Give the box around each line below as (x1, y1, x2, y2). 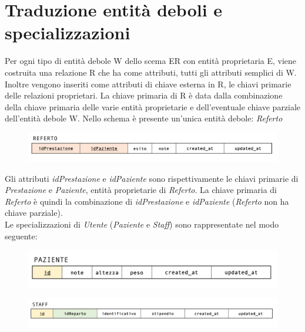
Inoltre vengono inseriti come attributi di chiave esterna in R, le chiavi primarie (5, 77, 291, 90)
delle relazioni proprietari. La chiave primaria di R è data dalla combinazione (5, 89, 283, 101)
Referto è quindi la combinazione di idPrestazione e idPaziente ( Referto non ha (5, 195, 289, 207)
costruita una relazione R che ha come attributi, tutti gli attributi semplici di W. (5, 66, 297, 78)
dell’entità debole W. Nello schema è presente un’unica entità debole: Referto (5, 112, 283, 124)
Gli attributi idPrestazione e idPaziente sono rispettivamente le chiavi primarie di (5, 172, 299, 184)
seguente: (5, 229, 38, 242)
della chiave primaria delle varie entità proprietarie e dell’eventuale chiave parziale (5, 100, 301, 113)
